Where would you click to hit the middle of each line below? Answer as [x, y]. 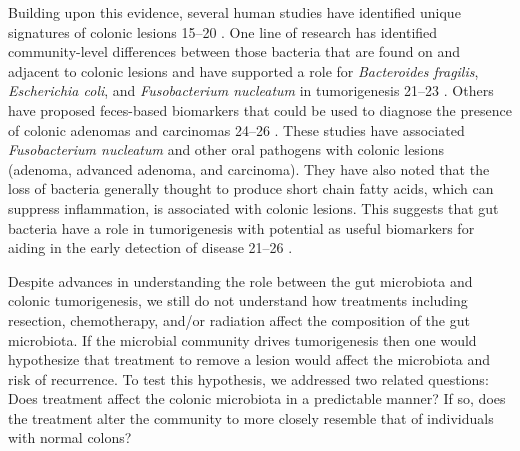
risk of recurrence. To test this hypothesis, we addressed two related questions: [248, 378]
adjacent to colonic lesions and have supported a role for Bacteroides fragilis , [243, 70]
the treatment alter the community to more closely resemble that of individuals [251, 417]
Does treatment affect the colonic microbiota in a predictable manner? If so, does [257, 398]
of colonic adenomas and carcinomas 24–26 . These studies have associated [236, 129]
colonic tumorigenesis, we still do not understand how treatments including [238, 300]
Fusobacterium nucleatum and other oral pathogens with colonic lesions [226, 149]
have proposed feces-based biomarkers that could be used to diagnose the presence [260, 109]
